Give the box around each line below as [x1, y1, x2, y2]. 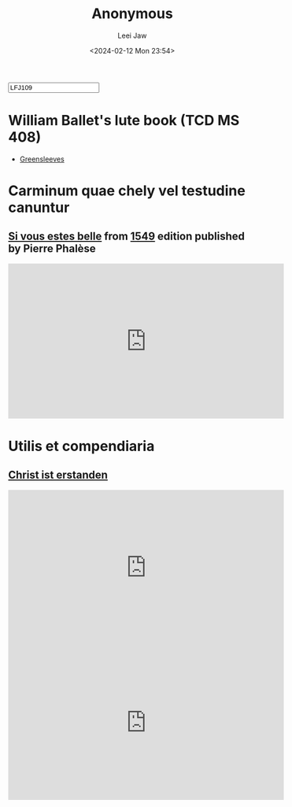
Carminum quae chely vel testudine [8, 182, 246, 200]
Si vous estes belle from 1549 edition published [8, 230, 246, 243]
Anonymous [91, 5, 173, 23]
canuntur [8, 198, 70, 217]
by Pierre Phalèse [8, 242, 96, 256]
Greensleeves [19, 154, 65, 164]
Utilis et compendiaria [8, 438, 155, 455]
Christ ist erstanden [8, 468, 109, 482]
